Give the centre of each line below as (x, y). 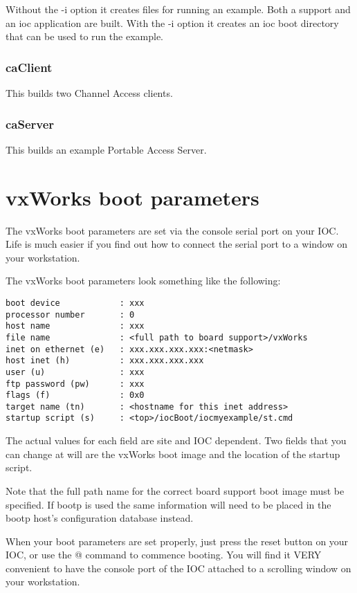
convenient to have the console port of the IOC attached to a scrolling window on (178, 568)
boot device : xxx (75, 303)
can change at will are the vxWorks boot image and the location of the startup (173, 454)
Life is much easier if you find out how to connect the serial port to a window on (177, 244)
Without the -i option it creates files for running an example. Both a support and (178, 9)
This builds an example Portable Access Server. (106, 149)
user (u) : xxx (75, 372)
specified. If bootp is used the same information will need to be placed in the (168, 504)
